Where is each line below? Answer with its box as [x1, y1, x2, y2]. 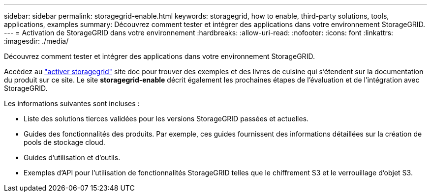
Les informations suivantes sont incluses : [4, 99, 140, 108]
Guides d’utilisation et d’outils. [24, 153, 121, 162]
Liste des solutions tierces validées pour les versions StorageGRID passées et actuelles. [24, 114, 309, 123]
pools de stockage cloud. [24, 138, 105, 146]
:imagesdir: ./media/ [4, 37, 69, 45]
